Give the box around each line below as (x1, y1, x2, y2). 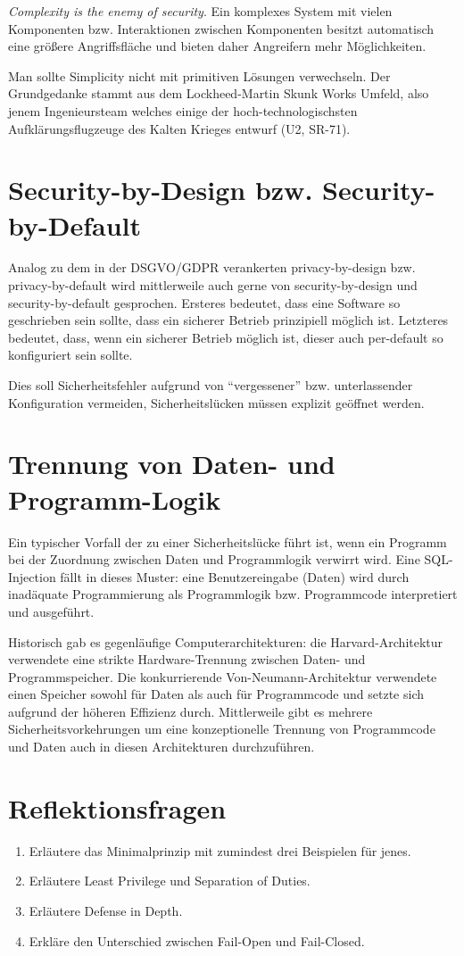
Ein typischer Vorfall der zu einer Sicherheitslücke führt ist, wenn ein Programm (8, 532, 447, 551)
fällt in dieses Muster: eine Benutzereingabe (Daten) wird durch (60, 567, 410, 586)
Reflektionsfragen (8, 789, 227, 826)
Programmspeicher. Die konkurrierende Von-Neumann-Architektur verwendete (8, 667, 437, 686)
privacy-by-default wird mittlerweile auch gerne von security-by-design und (8, 276, 418, 295)
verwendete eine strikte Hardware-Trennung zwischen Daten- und (8, 650, 366, 669)
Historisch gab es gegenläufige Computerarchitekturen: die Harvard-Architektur (8, 632, 443, 651)
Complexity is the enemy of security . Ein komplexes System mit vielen (8, 2, 393, 20)
